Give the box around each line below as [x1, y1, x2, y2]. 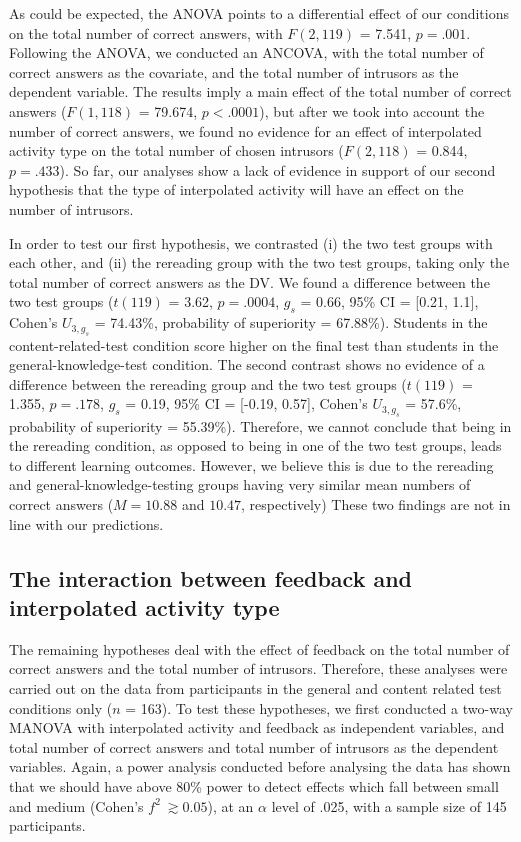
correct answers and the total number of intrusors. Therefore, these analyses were [9, 658, 508, 679]
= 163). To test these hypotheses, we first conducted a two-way [125, 697, 513, 718]
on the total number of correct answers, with [9, 22, 283, 43]
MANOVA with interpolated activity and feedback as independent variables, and [9, 717, 505, 738]
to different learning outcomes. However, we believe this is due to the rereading [9, 454, 494, 475]
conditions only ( [9, 697, 113, 718]
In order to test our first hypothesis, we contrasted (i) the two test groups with [9, 232, 493, 253]
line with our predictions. [9, 513, 164, 534]
